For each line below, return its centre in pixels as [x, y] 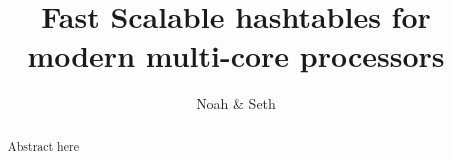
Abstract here [43, 145]
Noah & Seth [236, 103]
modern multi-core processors [236, 55]
